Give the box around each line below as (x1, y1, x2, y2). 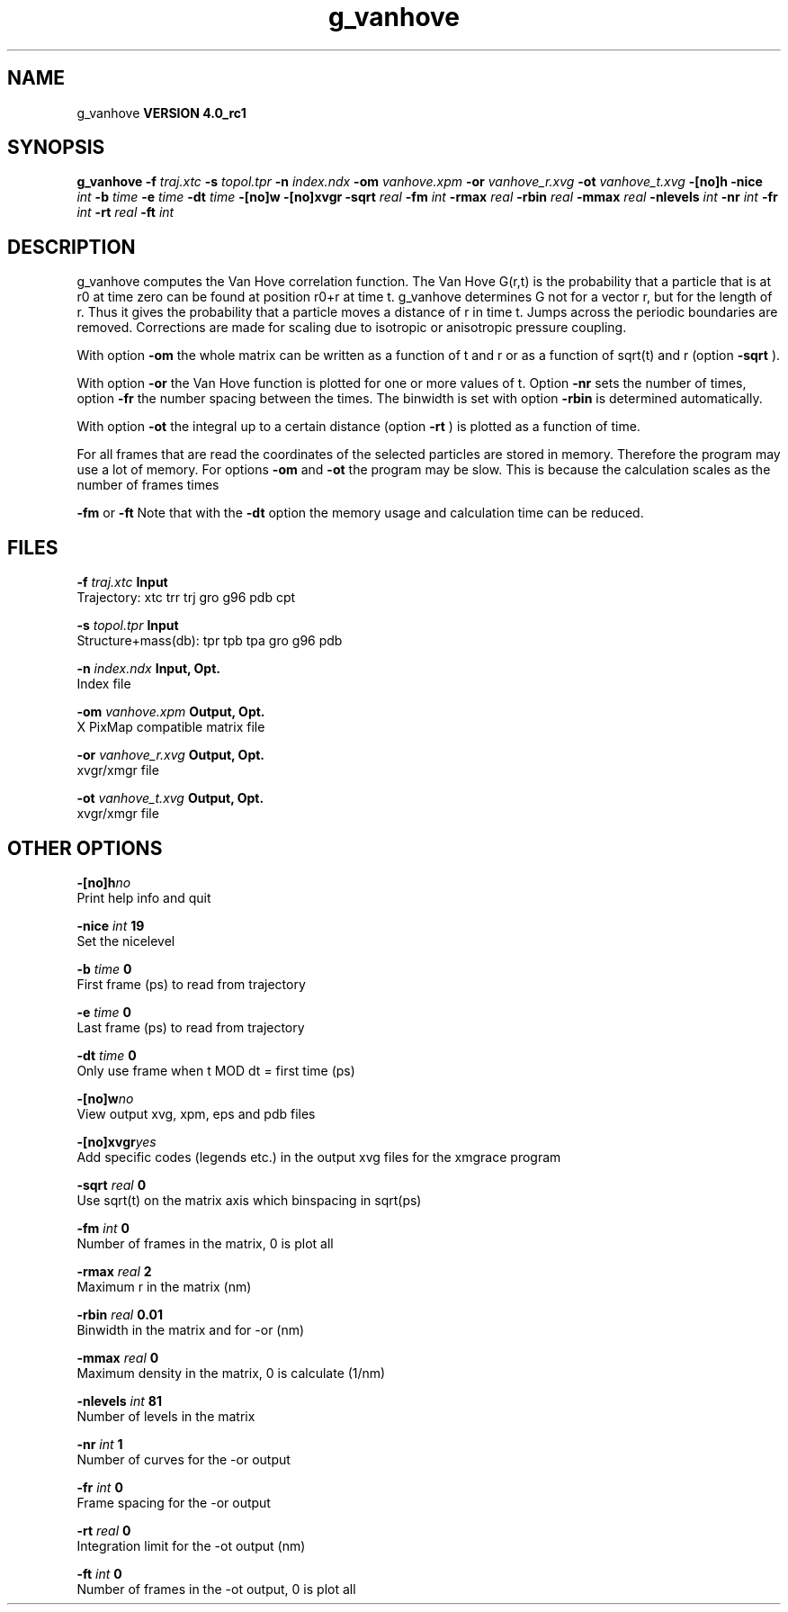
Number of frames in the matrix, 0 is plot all (76, 1235, 334, 1251)
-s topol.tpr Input (76, 617, 179, 634)
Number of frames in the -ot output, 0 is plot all (76, 1580, 356, 1597)
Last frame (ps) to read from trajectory (76, 1019, 305, 1035)
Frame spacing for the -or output (76, 1494, 271, 1510)
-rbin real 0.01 (76, 1306, 163, 1322)
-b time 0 (76, 960, 132, 977)
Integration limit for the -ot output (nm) (76, 1537, 306, 1553)
